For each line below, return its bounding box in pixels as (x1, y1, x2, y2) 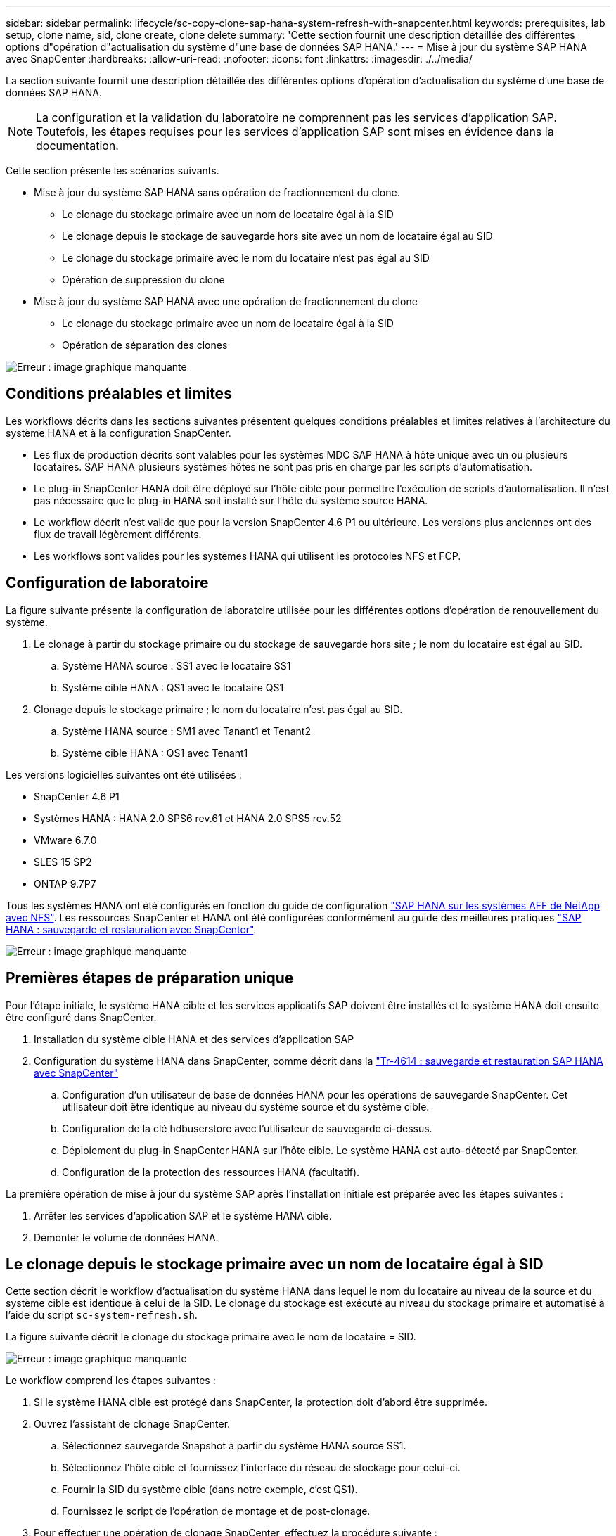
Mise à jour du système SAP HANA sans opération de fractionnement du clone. (34, 186, 400, 198)
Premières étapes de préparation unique (6, 969, 294, 987)
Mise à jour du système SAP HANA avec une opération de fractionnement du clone (34, 295, 418, 307)
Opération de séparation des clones (62, 339, 228, 351)
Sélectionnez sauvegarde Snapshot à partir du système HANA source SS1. (62, 1440, 406, 1452)
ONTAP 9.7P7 (34, 877, 96, 890)
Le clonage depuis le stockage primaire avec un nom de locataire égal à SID (6, 1255, 544, 1273)
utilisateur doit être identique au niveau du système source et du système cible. (62, 1100, 430, 1113)
